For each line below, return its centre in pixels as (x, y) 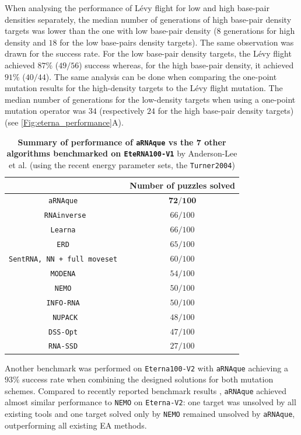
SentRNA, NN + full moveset (63, 259)
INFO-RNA (63, 303)
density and (25, 42)
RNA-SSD (63, 347)
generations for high (259, 31)
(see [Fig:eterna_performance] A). (64, 122)
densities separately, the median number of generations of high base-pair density (148, 19)
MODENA (63, 274)
